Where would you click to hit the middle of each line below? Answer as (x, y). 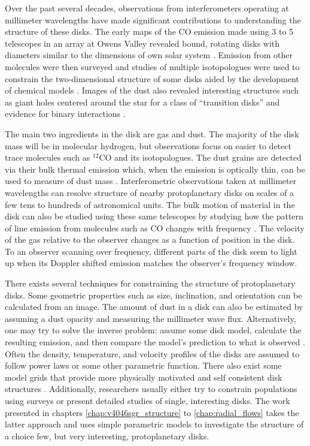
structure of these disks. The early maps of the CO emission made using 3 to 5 (149, 31)
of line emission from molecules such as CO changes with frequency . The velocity (155, 227)
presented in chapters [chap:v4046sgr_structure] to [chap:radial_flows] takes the (152, 412)
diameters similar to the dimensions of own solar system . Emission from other (149, 55)
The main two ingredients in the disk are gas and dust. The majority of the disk (152, 133)
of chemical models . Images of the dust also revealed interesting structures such (152, 90)
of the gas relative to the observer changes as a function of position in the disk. (150, 239)
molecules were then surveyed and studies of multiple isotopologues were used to (152, 66)
